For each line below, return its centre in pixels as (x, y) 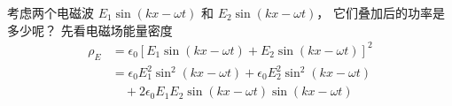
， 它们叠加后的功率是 (381, 12)
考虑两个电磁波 (51, 12)
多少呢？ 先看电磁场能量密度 (90, 30)
